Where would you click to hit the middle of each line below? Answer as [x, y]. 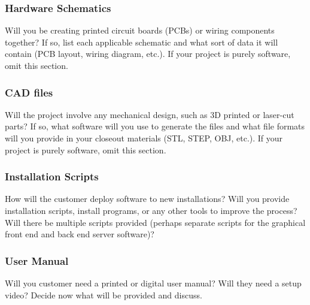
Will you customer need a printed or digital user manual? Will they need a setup [153, 283]
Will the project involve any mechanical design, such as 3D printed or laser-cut [150, 114]
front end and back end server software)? [80, 234]
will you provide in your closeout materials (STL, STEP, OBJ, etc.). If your [144, 138]
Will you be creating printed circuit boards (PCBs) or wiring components [140, 30]
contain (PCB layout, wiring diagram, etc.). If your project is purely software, [148, 54]
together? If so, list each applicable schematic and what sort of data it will [142, 42]
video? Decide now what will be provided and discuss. [104, 295]
